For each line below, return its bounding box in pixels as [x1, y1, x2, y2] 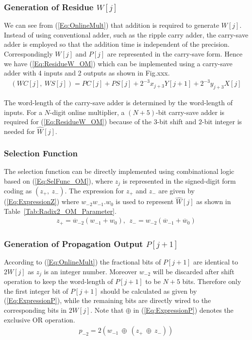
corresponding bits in [4, 304, 67, 315]
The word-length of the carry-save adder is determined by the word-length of [4, 97, 233, 108]
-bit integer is [202, 116, 242, 127]
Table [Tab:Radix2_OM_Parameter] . [4, 206, 117, 216]
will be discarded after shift [152, 266, 235, 276]
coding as [4, 185, 32, 195]
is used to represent [116, 196, 174, 207]
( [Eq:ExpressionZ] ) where [4, 196, 79, 207]
